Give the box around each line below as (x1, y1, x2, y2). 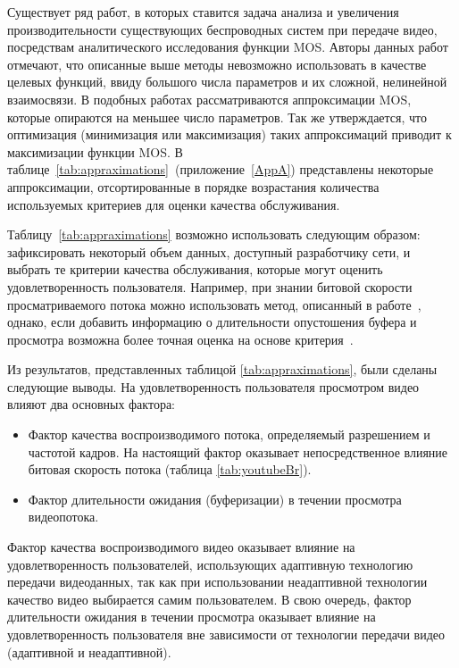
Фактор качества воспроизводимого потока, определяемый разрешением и (28, 425, 430, 444)
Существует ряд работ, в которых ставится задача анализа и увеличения (7, 3, 399, 21)
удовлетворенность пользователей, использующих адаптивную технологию (7, 555, 413, 573)
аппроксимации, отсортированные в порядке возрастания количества (7, 177, 380, 196)
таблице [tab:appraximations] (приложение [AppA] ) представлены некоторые (7, 160, 434, 179)
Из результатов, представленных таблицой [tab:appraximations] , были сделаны (7, 360, 438, 379)
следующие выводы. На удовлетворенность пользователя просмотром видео (7, 377, 420, 396)
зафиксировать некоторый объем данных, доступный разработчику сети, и (7, 242, 411, 261)
